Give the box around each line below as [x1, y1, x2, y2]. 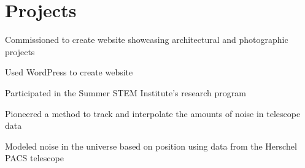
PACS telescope [5, 151, 64, 164]
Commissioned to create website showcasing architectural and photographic [5, 33, 288, 46]
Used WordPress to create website [5, 66, 133, 78]
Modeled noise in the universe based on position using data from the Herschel [5, 139, 297, 152]
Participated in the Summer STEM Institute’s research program [5, 86, 246, 99]
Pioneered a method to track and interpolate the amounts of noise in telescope [5, 107, 301, 120]
